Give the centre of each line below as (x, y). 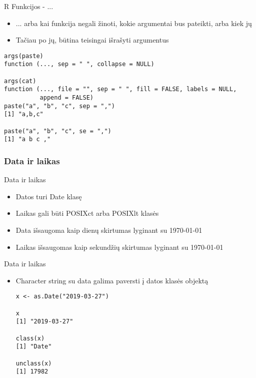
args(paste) (24, 56)
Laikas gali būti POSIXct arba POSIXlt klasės (87, 213)
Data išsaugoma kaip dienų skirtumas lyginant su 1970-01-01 (109, 230)
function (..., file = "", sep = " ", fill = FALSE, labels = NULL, (120, 89)
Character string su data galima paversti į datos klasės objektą (112, 280)
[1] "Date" (34, 347)
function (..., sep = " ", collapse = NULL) (79, 64)
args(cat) (20, 81)
